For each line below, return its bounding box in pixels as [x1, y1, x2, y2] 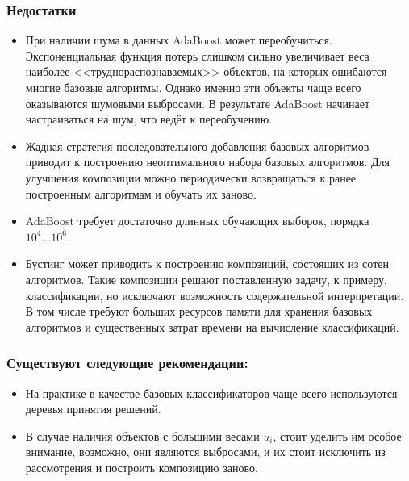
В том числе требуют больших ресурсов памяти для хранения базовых [25, 303, 373, 320]
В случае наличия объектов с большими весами [25, 427, 260, 444]
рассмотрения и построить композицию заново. [25, 458, 258, 475]
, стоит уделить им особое [273, 427, 402, 444]
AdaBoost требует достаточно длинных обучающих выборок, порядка [25, 212, 369, 229]
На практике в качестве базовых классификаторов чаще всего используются [25, 384, 398, 401]
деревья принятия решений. [25, 400, 161, 417]
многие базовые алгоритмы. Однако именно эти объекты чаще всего [25, 79, 361, 95]
